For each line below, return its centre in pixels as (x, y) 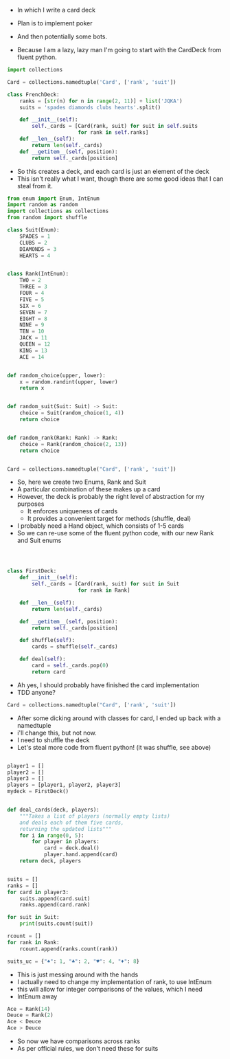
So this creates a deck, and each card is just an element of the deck (113, 171)
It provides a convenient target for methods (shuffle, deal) (109, 519)
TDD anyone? (36, 692)
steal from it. (35, 186)
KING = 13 (34, 350)
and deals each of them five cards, (72, 823)
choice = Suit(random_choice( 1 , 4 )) (72, 413)
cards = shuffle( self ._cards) (75, 647)
